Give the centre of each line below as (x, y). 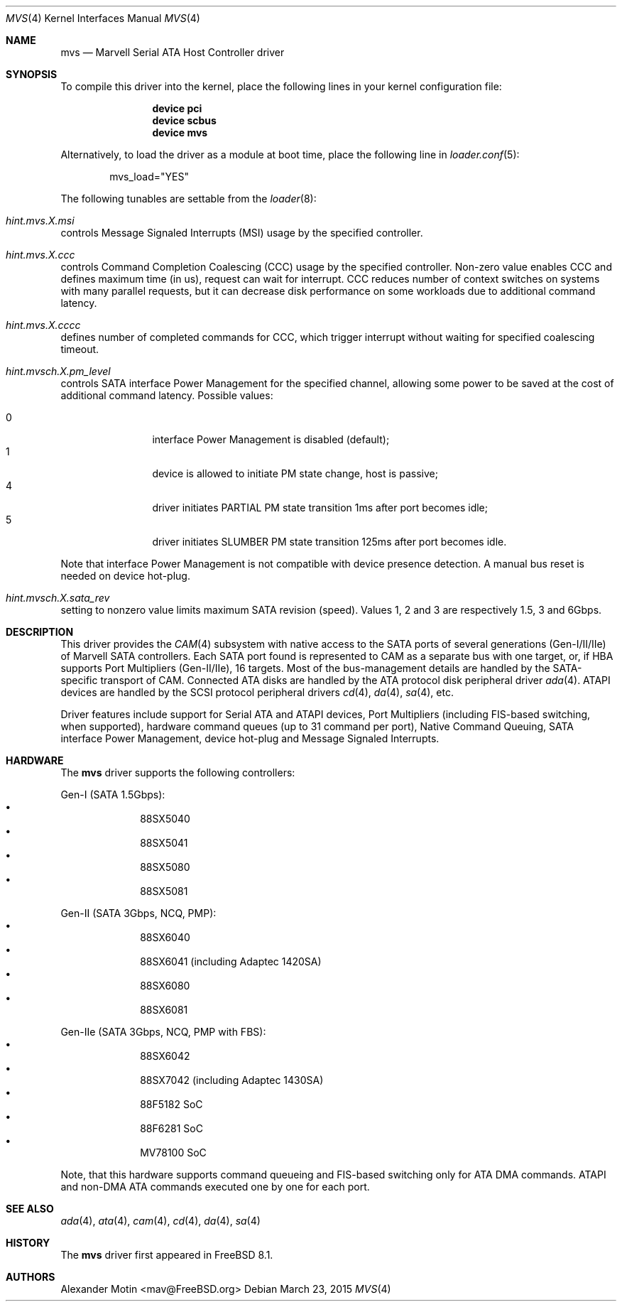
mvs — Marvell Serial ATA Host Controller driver (173, 52)
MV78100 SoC (173, 1153)
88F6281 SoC (171, 1128)
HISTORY (28, 1243)
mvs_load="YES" (149, 177)
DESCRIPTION (40, 632)
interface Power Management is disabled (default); (271, 439)
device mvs (180, 132)
